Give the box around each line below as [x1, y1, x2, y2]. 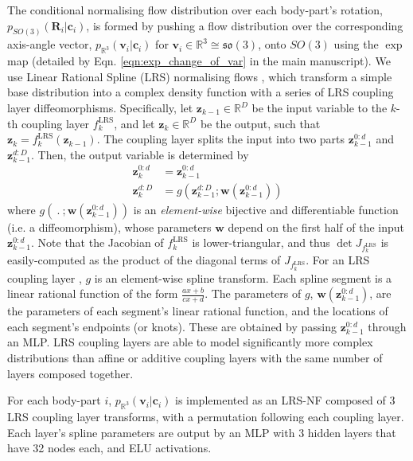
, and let [114, 115, 155, 131]
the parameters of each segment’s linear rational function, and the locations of [7, 303, 388, 319]
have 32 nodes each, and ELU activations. [7, 440, 212, 456]
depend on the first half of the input [228, 218, 405, 235]
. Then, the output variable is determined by [31, 146, 249, 162]
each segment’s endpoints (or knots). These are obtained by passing [7, 318, 337, 334]
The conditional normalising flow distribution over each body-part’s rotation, [7, 2, 383, 18]
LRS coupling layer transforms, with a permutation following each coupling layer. [7, 408, 404, 424]
